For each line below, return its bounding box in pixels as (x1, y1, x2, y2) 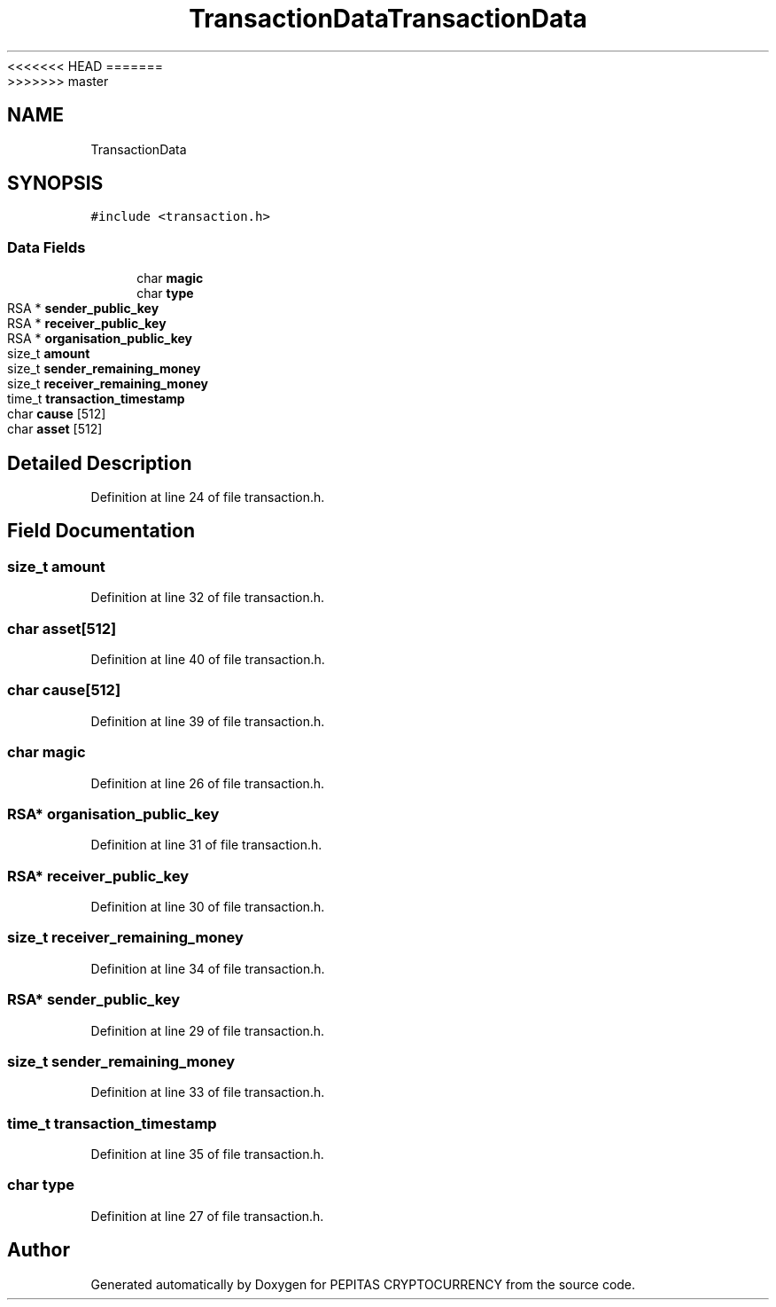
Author (7, 1239, 70, 1262)
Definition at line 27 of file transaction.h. (90, 1208, 324, 1224)
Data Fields (7, 238, 86, 256)
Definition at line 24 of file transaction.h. (90, 489, 325, 505)
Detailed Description (7, 451, 192, 474)
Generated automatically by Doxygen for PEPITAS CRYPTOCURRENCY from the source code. (90, 1276, 636, 1292)
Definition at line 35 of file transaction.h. (90, 1147, 324, 1162)
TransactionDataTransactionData (189, 4, 587, 34)
